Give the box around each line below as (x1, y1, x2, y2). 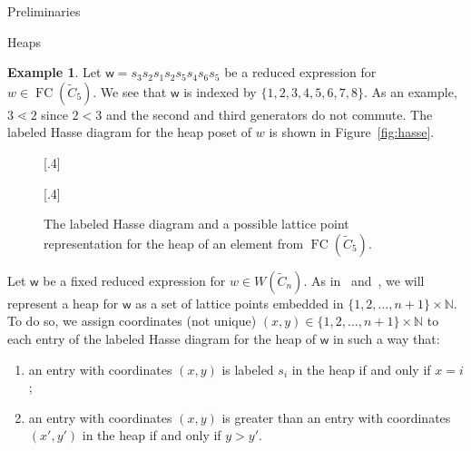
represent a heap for (7, 293, 119, 312)
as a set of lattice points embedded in (135, 293, 344, 312)
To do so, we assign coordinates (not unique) (7, 311, 257, 330)
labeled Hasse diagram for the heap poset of (7, 123, 252, 142)
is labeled (221, 359, 274, 378)
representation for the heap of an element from (44, 233, 304, 252)
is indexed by (183, 82, 257, 101)
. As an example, (364, 82, 457, 101)
